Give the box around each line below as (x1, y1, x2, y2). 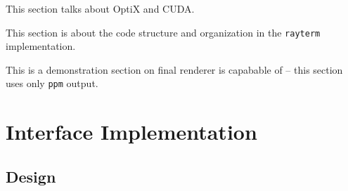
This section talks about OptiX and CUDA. (6, 1, 195, 15)
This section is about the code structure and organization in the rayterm (6, 25, 321, 39)
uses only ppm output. (6, 76, 98, 91)
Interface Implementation (6, 117, 257, 146)
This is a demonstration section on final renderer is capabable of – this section (6, 62, 343, 77)
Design (6, 165, 56, 187)
